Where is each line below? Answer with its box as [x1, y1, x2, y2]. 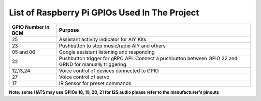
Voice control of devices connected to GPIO [58, 67, 159, 74]
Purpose [58, 26, 79, 33]
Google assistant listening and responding [58, 49, 155, 55]
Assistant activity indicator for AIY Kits [58, 36, 146, 43]
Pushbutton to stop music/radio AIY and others [58, 42, 166, 49]
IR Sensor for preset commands [58, 80, 131, 87]
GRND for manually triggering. [58, 61, 128, 67]
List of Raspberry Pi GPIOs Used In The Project [9, 7, 199, 18]
